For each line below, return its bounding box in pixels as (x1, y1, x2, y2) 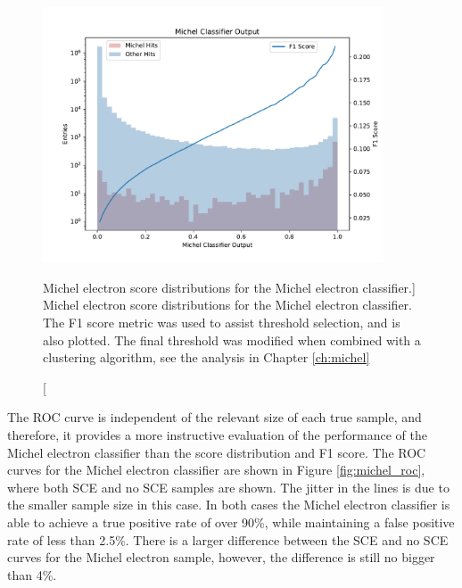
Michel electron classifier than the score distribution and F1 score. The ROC (7, 443, 426, 461)
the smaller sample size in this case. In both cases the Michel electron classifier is (7, 495, 450, 514)
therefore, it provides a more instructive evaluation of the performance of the (7, 425, 427, 443)
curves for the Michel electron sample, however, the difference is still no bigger (7, 548, 435, 567)
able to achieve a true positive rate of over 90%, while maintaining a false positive (7, 512, 455, 531)
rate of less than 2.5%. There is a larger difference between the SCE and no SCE (7, 530, 449, 549)
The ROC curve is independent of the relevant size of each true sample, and (7, 408, 422, 427)
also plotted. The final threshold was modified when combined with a (43, 330, 421, 349)
